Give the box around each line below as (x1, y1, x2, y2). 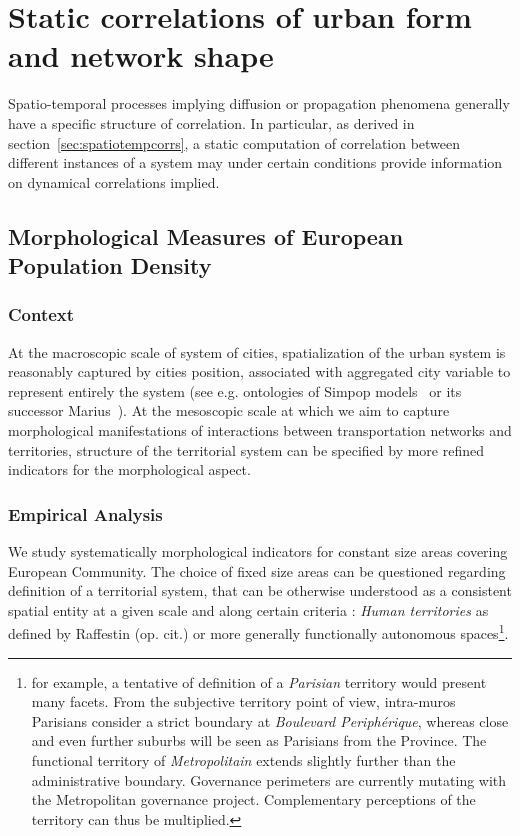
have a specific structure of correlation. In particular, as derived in (8, 112, 415, 133)
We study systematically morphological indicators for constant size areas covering (8, 541, 508, 562)
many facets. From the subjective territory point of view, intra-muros (31, 691, 456, 712)
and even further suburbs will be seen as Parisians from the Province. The (31, 730, 487, 751)
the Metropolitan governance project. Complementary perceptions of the (31, 789, 476, 810)
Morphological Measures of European (8, 220, 404, 251)
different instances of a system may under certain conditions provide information (8, 152, 503, 173)
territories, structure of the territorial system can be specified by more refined (8, 439, 484, 460)
